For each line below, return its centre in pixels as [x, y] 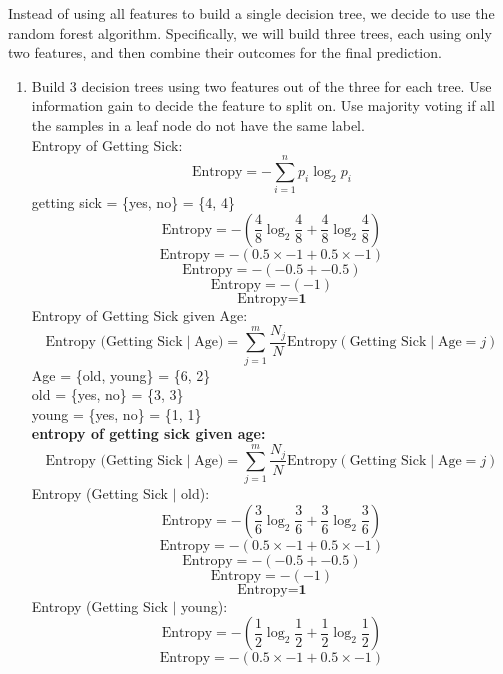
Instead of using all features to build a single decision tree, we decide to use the [251, 13]
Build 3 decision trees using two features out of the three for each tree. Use [261, 85]
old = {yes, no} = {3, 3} [107, 394]
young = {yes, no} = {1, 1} [116, 413]
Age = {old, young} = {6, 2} [121, 374]
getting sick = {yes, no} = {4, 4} [133, 202]
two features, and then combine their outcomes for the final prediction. [225, 52]
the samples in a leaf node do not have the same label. [198, 124]
